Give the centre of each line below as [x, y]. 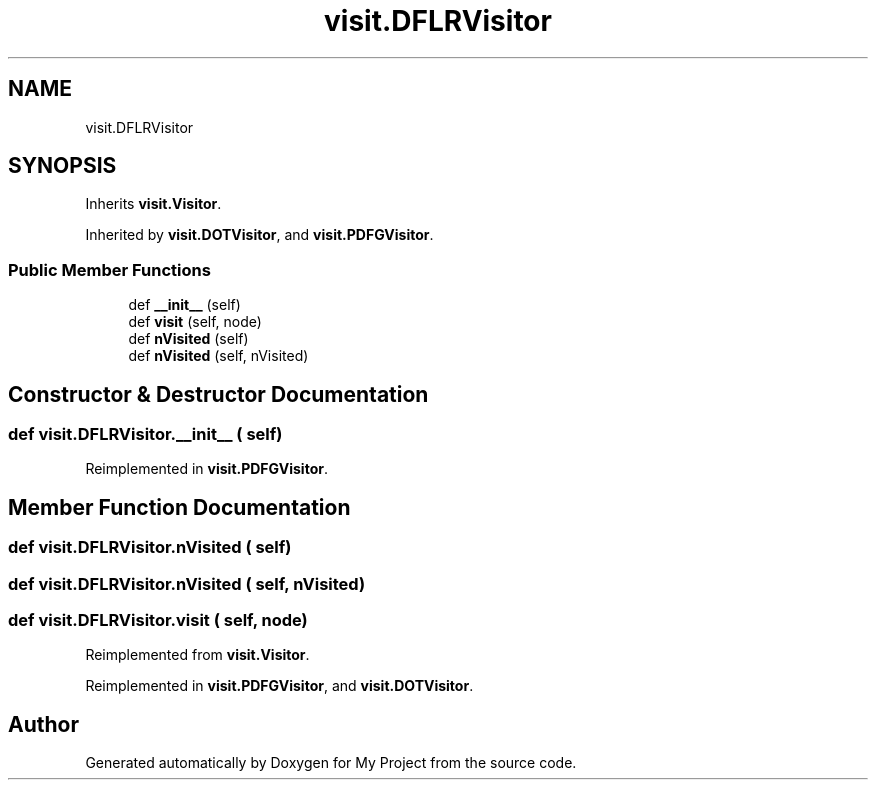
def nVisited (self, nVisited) [218, 356]
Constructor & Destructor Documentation [218, 394]
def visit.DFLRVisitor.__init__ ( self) [145, 434]
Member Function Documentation [179, 507]
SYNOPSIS [62, 166]
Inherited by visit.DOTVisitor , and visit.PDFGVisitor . [259, 235]
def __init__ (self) [184, 305]
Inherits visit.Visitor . [153, 204]
